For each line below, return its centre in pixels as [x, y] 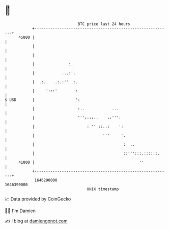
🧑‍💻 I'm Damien [20, 211]
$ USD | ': [43, 100]
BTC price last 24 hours [104, 24]
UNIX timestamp [103, 189]
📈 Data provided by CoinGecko [38, 199]
